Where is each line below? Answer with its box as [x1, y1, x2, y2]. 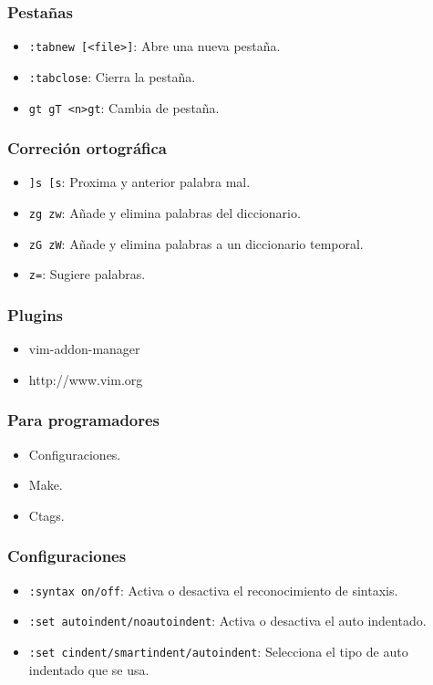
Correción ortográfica [7, 137, 167, 160]
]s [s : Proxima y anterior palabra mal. [28, 172, 251, 192]
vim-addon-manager [28, 339, 140, 358]
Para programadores [7, 409, 160, 431]
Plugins [7, 303, 64, 326]
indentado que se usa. [28, 659, 149, 679]
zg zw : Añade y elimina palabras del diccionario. [28, 203, 301, 223]
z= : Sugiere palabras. [28, 265, 146, 284]
